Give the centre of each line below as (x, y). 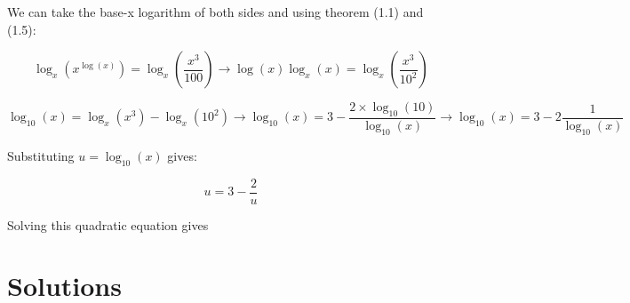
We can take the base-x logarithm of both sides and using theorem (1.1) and (215, 12)
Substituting (41, 155)
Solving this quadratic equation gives (108, 224)
